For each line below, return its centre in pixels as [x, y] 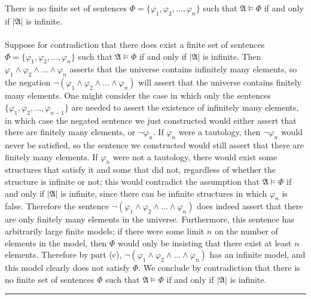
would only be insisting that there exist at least [205, 242]
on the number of [246, 231]
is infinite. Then [232, 56]
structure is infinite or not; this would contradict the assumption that [132, 181]
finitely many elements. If [51, 156]
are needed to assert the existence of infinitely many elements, [185, 107]
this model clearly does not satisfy [68, 268]
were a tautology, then [219, 132]
